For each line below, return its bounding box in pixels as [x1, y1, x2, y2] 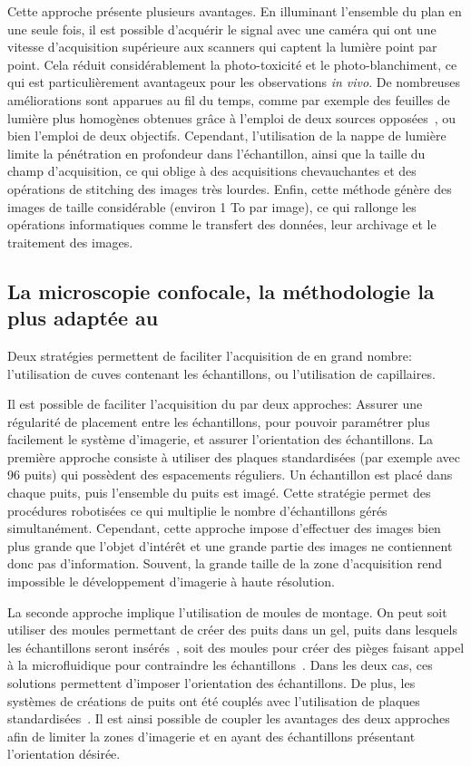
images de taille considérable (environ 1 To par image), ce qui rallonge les [7, 197, 417, 216]
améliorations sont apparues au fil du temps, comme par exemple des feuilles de [7, 90, 450, 109]
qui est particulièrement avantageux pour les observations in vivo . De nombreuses [7, 73, 460, 92]
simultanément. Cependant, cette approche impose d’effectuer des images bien [7, 519, 441, 538]
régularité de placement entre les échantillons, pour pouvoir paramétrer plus [7, 412, 430, 431]
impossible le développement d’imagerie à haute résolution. [7, 572, 335, 591]
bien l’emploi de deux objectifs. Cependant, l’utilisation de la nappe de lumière [7, 126, 446, 145]
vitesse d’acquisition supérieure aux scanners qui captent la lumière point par [7, 37, 437, 56]
